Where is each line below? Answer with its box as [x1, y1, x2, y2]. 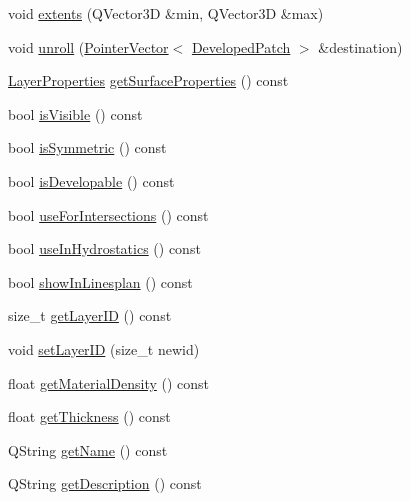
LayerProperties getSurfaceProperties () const [8, 70, 289, 91]
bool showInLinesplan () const [8, 271, 193, 292]
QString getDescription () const [8, 473, 202, 494]
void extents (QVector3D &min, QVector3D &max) [8, 3, 324, 23]
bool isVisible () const [8, 103, 143, 124]
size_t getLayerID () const [8, 305, 172, 326]
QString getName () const [8, 439, 168, 460]
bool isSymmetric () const [8, 137, 167, 158]
